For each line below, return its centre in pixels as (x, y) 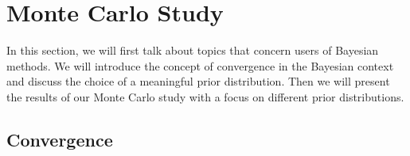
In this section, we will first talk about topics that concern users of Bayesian (193, 50)
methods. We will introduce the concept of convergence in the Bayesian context (200, 65)
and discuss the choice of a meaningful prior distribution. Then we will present (198, 81)
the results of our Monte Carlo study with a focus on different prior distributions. (205, 96)
